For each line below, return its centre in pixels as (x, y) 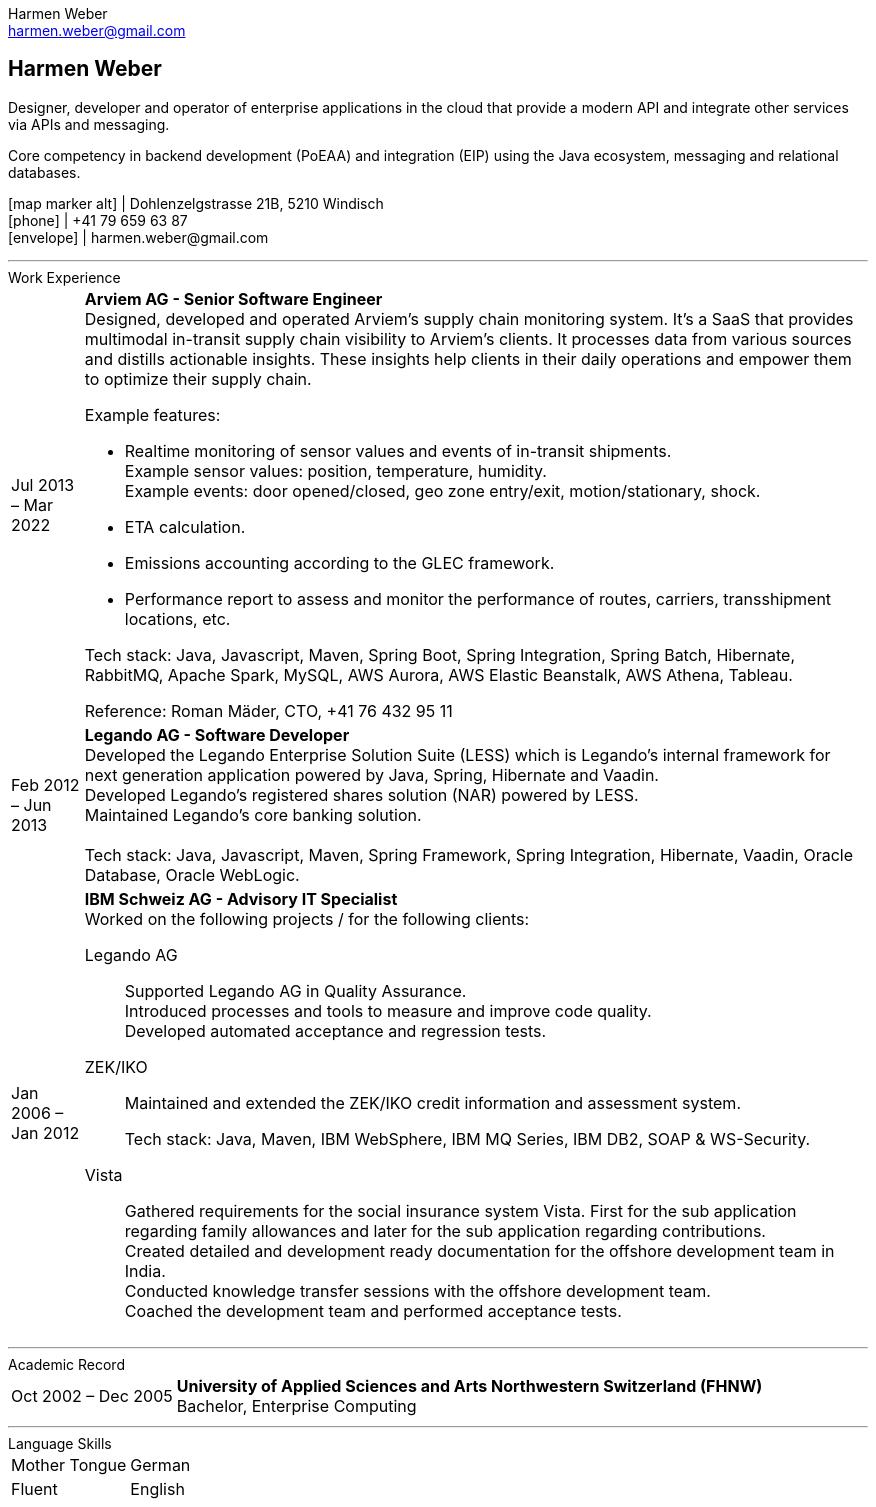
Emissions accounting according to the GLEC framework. (339, 562)
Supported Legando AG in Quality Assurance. (295, 990)
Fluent (34, 1488)
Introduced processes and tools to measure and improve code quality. (388, 1010)
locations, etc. (177, 618)
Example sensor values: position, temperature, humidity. (335, 470)
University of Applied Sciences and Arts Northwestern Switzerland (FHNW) (469, 1385)
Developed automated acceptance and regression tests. (335, 1030)
